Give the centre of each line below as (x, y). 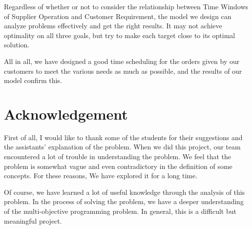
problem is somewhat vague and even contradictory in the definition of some (118, 166)
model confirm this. (33, 80)
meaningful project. (33, 220)
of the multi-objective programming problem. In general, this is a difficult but (120, 211)
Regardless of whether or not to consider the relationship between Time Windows (126, 6)
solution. (17, 45)
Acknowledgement (66, 114)
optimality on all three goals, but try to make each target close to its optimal (120, 35)
